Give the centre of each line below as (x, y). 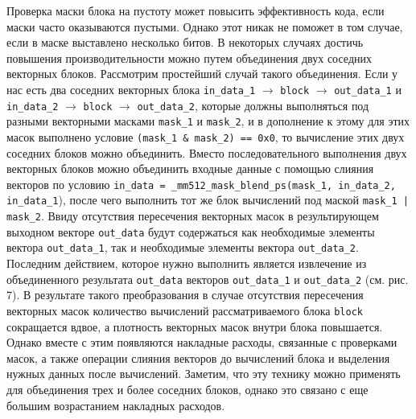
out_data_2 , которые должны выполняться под (253, 105)
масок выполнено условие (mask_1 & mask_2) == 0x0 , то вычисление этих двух (206, 136)
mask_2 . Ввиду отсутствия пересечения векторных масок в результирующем (193, 216)
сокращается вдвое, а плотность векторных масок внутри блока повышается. (195, 326)
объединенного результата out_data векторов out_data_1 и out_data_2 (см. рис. (208, 279)
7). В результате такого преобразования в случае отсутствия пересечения (185, 295)
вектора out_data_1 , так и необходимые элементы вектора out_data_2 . (183, 247)
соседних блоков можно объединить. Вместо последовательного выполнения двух (207, 152)
